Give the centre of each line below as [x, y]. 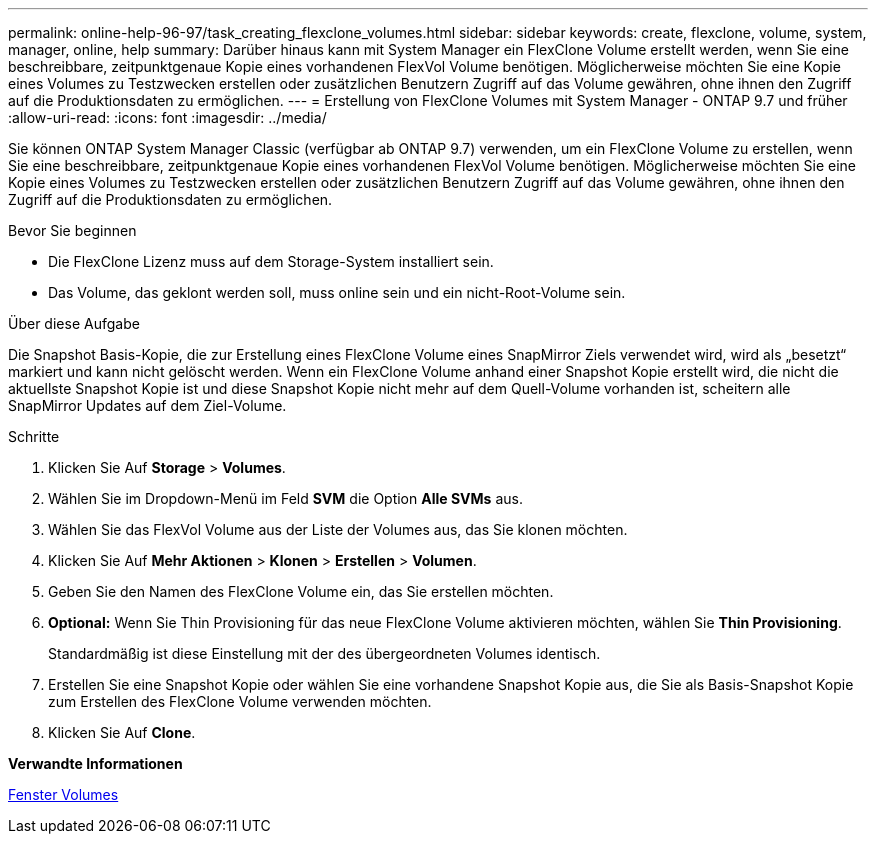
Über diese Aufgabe [74, 323]
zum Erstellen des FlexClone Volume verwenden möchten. [240, 701]
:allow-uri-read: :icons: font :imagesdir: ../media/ [167, 117]
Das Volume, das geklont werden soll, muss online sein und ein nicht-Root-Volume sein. [337, 292]
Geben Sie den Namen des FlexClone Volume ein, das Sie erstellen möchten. [301, 591]
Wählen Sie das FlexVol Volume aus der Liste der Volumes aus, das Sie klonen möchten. [338, 529]
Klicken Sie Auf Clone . [122, 732]
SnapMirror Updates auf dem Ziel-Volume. [147, 405]
